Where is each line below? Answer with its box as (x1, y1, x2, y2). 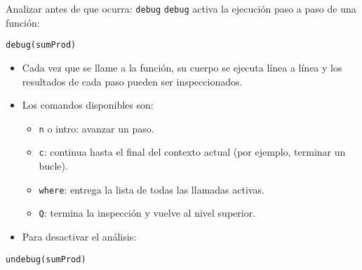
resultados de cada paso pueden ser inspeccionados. (22, 74, 243, 88)
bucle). (39, 158, 68, 173)
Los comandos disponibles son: (22, 97, 154, 112)
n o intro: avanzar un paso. (39, 121, 154, 135)
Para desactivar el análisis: (22, 229, 137, 243)
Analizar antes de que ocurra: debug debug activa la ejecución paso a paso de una (6, 1, 356, 15)
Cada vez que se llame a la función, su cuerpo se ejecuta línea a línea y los (22, 60, 342, 74)
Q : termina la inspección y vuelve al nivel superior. (39, 205, 256, 220)
